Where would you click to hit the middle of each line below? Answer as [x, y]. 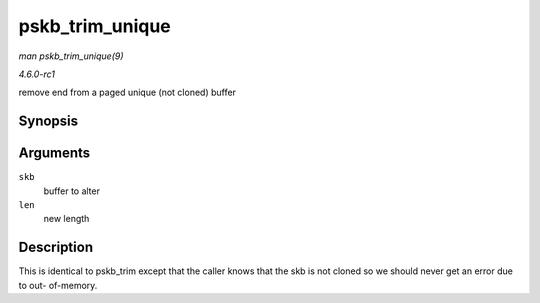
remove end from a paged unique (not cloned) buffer [127, 92]
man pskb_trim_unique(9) [71, 56]
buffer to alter [71, 191]
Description [56, 247]
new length [66, 219]
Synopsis [48, 121]
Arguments [54, 153]
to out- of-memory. [58, 285]
